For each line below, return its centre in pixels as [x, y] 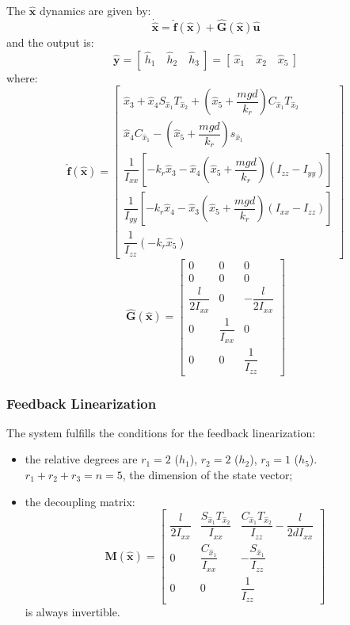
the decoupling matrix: [80, 501]
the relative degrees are [81, 459]
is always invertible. [72, 612]
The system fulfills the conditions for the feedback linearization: [161, 432]
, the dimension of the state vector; [207, 475]
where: [22, 77]
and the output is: [50, 42]
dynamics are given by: [95, 10]
